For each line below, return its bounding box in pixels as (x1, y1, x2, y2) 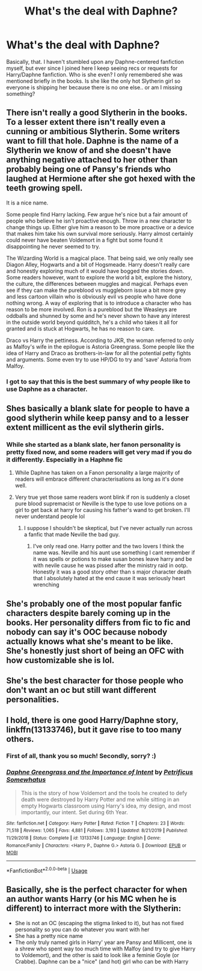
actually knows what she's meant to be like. (6, 636, 173, 647)
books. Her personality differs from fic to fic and (6, 617, 191, 628)
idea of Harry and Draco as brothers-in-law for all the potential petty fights (6, 349, 191, 356)
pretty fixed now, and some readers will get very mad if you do (6, 448, 192, 456)
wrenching (32, 581, 60, 589)
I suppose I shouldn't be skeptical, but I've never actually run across (23, 525, 193, 532)
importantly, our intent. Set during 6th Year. (20, 808, 128, 815)
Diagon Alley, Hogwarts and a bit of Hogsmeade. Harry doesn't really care (6, 261, 191, 268)
